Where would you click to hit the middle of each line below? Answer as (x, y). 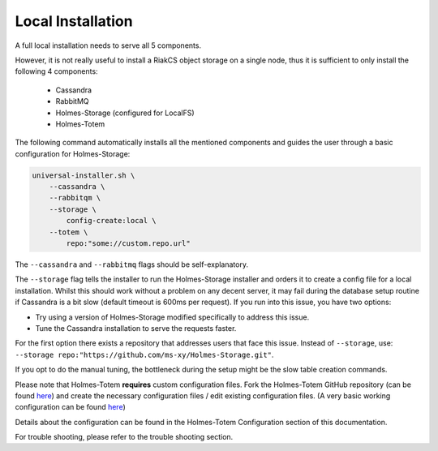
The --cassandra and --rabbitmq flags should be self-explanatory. (132, 264)
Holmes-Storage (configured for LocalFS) (125, 113)
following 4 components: (56, 71)
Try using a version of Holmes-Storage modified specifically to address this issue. (172, 317)
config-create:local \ (112, 221)
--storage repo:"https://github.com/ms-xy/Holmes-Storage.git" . (144, 354)
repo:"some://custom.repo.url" (128, 243)
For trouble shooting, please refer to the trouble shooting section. (124, 437)
